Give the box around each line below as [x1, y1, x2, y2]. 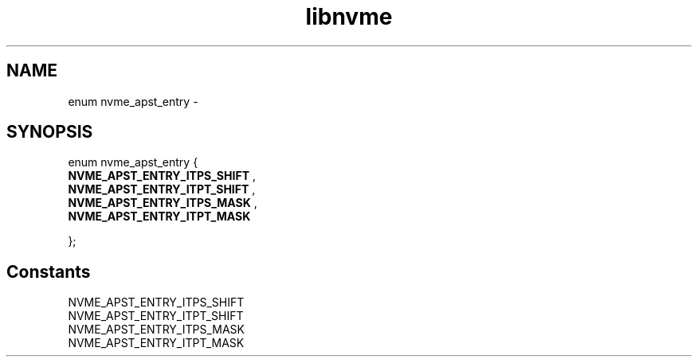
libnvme [305, 3, 393, 30]
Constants [6, 261, 91, 282]
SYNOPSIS [6, 122, 93, 142]
